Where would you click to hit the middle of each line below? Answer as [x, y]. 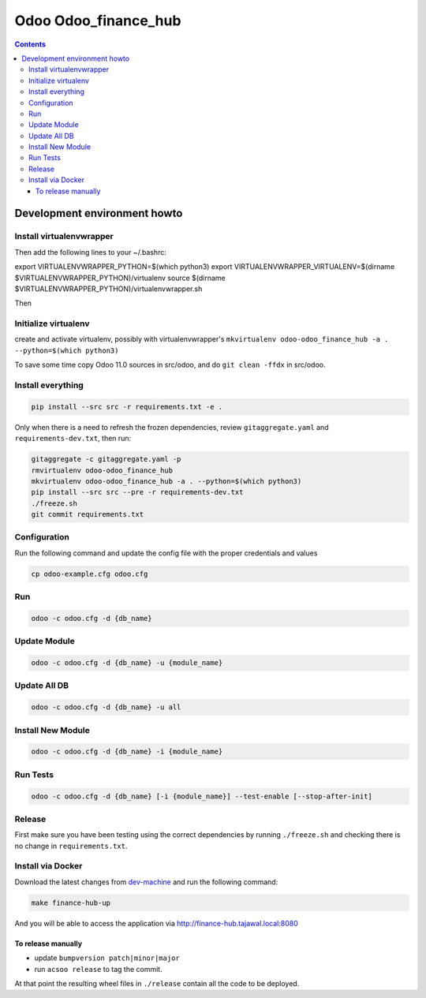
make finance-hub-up [71, 903]
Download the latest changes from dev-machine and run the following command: [146, 882]
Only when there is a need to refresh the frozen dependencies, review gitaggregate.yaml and [172, 427]
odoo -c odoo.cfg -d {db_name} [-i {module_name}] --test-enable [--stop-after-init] [202, 796]
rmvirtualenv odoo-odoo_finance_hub [102, 470]
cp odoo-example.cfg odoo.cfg [90, 574]
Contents [30, 44]
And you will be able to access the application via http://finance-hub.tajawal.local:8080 [157, 923]
